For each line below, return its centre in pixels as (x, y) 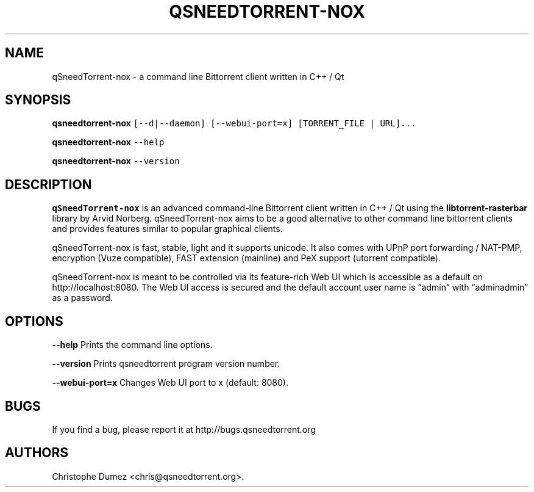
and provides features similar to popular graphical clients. (167, 229)
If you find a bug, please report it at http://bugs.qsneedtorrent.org (184, 429)
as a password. (82, 298)
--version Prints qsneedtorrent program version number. (166, 364)
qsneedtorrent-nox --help (108, 142)
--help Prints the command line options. (132, 345)
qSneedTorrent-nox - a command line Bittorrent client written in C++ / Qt (198, 76)
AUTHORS (37, 453)
